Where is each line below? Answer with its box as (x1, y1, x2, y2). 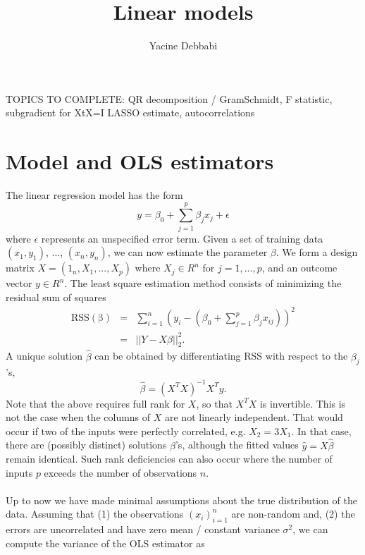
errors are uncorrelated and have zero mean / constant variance (6, 522, 280, 537)
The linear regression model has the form (6, 188, 183, 202)
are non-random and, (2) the (231, 506, 355, 521)
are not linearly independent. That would (164, 410, 343, 425)
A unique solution (6, 348, 82, 363)
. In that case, (291, 423, 352, 438)
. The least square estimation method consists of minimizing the (64, 276, 342, 291)
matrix (6, 260, 35, 275)
